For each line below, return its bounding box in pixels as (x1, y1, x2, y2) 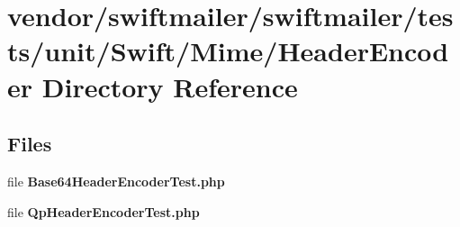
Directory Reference (41, 68, 298, 104)
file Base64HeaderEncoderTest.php (7, 171, 225, 190)
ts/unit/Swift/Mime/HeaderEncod (7, 32, 449, 69)
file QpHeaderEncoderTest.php (7, 202, 200, 221)
